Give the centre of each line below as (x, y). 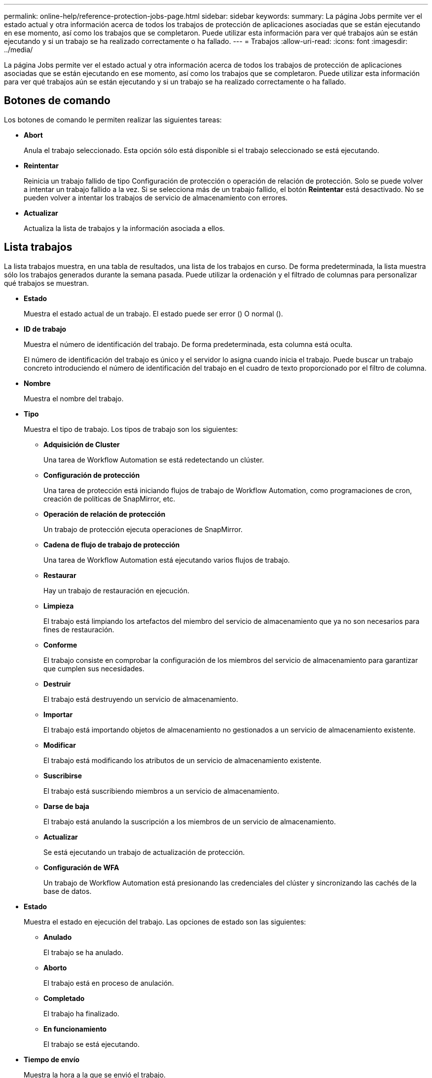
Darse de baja (66, 806)
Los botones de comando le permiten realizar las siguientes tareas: (113, 119)
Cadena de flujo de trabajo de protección (112, 544)
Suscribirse (63, 775)
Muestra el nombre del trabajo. (74, 398)
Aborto (55, 967)
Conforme (60, 645)
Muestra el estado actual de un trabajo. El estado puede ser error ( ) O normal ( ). (153, 313)
